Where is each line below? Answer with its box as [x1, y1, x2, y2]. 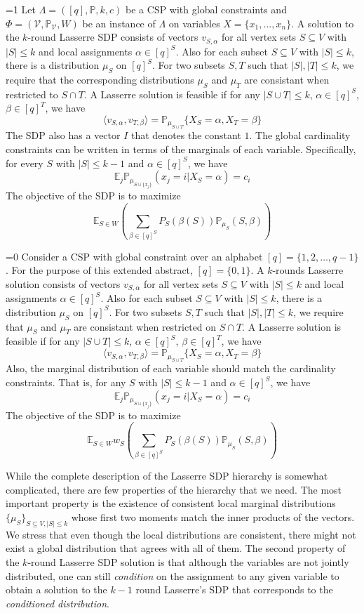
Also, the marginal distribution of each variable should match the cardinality [6, 361, 336, 376]
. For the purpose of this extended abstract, [6, 263, 193, 277]
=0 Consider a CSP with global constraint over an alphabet [6, 249, 263, 263]
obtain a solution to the [6, 582, 107, 597]
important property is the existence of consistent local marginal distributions [6, 496, 336, 510]
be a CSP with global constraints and [126, 2, 287, 16]
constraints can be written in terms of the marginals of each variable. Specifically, [6, 142, 356, 157]
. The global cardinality [249, 128, 351, 143]
